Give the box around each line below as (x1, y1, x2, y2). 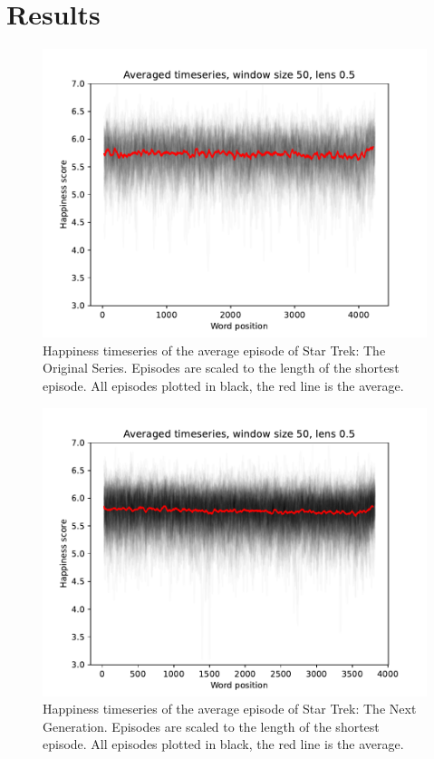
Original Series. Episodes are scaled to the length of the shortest (43, 358, 400, 377)
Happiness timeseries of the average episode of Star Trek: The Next (43, 699, 417, 718)
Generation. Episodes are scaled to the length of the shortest (43, 716, 380, 735)
